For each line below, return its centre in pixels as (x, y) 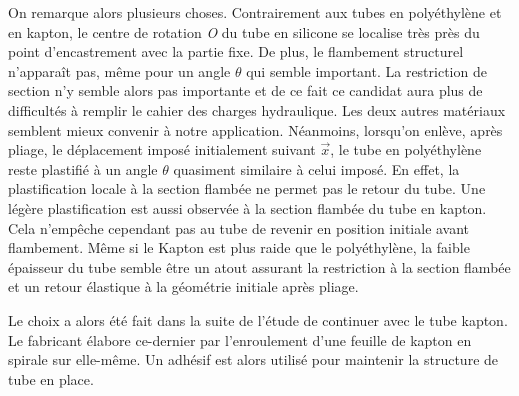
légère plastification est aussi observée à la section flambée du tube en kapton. (247, 207)
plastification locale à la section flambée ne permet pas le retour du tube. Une (247, 188)
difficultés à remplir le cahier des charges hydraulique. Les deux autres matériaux (257, 109)
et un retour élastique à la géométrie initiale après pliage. (183, 286)
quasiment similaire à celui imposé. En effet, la (316, 168)
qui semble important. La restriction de (366, 70)
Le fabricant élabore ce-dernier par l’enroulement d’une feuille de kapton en (240, 339)
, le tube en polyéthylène (406, 149)
